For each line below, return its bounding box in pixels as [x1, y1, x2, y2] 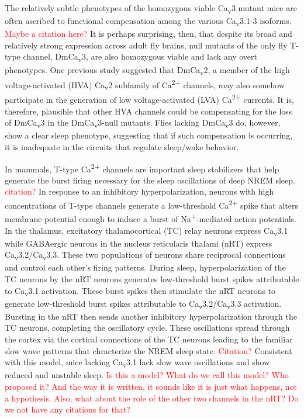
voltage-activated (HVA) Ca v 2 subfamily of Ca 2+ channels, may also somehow [5, 77, 285, 92]
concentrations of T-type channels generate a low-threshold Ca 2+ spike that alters [5, 198, 298, 211]
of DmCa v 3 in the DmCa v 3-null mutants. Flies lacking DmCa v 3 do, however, [5, 116, 281, 130]
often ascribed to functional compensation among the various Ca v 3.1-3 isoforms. [5, 15, 292, 28]
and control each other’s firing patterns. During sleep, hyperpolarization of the [5, 261, 286, 273]
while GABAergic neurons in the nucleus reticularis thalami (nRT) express [5, 237, 272, 249]
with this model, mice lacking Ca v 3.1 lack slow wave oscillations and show [5, 356, 270, 370]
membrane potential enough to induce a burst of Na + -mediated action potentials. [5, 211, 296, 224]
